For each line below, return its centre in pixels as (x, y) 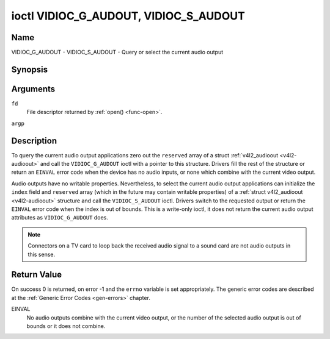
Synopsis (30, 69)
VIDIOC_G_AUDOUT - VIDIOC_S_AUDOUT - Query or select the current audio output (117, 52)
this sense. (41, 254)
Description (34, 141)
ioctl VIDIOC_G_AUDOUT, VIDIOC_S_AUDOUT (128, 16)
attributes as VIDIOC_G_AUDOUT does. (60, 218)
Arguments (33, 89)
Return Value (37, 275)
